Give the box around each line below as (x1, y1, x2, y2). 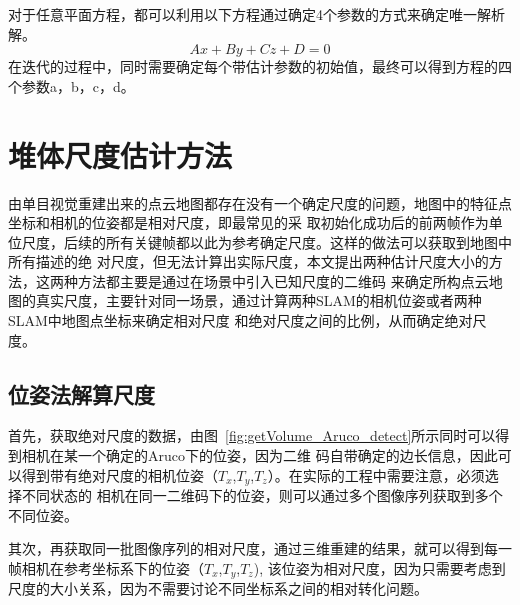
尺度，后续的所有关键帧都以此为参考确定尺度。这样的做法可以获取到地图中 (21, 231, 512, 252)
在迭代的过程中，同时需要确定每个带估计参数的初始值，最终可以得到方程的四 (8, 56, 512, 77)
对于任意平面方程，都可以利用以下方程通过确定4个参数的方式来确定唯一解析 (8, 4, 505, 24)
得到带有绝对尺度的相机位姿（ (21, 464, 218, 485)
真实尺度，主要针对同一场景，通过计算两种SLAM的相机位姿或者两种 (35, 290, 482, 311)
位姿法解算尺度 (8, 378, 155, 409)
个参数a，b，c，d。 (8, 75, 135, 96)
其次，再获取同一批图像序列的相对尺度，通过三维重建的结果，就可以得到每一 (8, 538, 512, 559)
